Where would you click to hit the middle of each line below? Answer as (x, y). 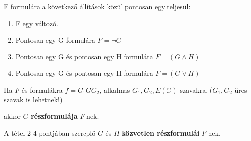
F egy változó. (37, 23)
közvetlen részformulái (161, 132)
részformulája (54, 116)
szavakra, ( (196, 89)
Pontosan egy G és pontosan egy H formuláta (84, 56)
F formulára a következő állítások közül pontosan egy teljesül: (97, 6)
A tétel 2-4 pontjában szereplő (50, 132)
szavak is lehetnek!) (33, 99)
